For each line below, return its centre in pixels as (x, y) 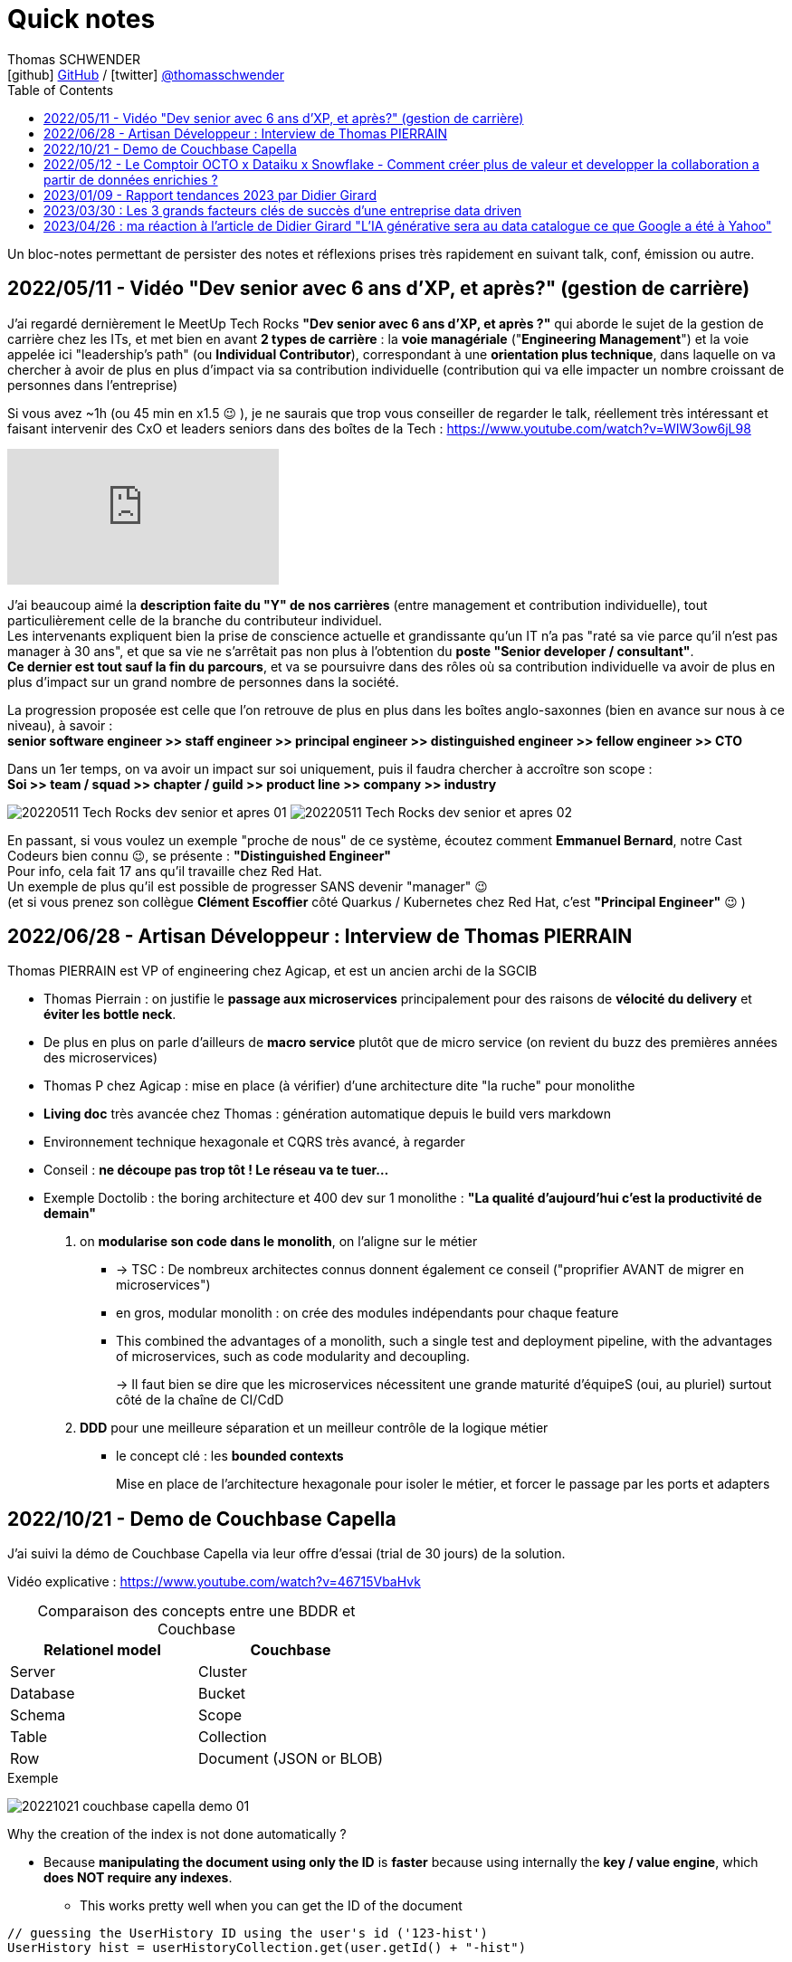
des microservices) (101, 1058)
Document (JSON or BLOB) (291, 1759)
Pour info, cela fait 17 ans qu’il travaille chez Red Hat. (165, 871)
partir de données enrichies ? (131, 179)
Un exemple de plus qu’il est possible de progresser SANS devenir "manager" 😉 (248, 886)
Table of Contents (61, 90)
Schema (38, 1715)
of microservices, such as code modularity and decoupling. (293, 1357)
